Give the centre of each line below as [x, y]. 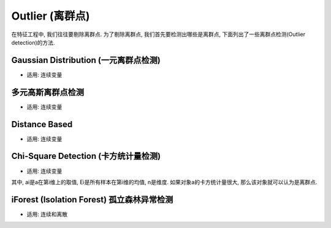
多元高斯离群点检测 [48, 92]
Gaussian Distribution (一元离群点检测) [86, 60]
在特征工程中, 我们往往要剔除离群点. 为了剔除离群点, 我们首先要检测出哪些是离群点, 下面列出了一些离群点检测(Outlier [158, 34]
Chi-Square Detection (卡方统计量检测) [86, 156]
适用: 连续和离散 [47, 214]
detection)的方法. [33, 42]
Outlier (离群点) [51, 16]
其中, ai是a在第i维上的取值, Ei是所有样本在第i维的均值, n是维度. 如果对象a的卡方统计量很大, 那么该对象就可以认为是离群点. [164, 182]
